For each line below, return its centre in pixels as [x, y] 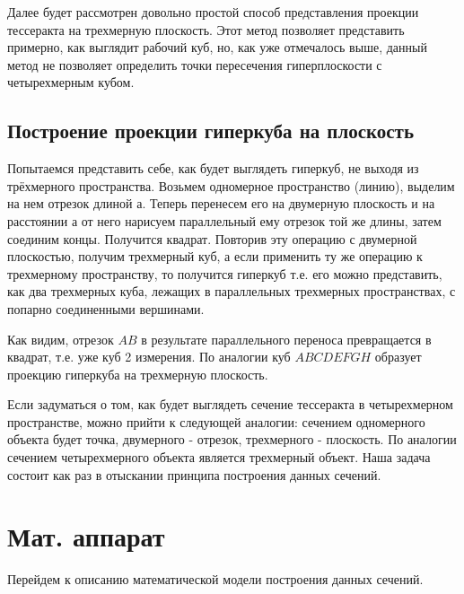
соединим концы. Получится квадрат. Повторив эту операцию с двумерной [212, 238]
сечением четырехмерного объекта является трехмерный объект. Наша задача [219, 457]
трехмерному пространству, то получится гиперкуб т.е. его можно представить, [225, 273]
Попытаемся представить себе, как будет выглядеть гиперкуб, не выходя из [213, 168]
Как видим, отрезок [61, 339]
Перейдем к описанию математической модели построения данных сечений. [215, 579]
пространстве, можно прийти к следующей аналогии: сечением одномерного [216, 421]
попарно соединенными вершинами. [106, 308]
